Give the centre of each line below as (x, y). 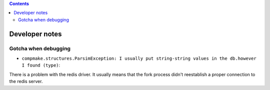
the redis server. (26, 82)
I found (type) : (41, 65)
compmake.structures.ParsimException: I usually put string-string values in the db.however (139, 58)
